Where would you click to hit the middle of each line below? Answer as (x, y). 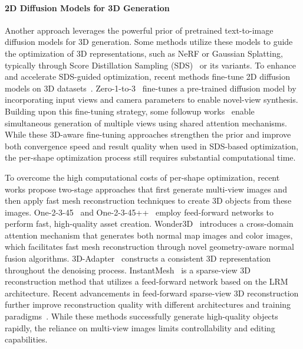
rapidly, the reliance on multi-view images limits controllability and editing (140, 327)
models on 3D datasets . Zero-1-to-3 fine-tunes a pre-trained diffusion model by (151, 88)
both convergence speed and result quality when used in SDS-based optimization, (151, 146)
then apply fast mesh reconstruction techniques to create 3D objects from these (148, 200)
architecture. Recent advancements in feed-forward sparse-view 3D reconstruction (152, 293)
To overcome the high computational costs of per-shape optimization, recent (142, 177)
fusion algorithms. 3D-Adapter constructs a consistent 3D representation (138, 258)
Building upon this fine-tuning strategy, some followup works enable (130, 111)
